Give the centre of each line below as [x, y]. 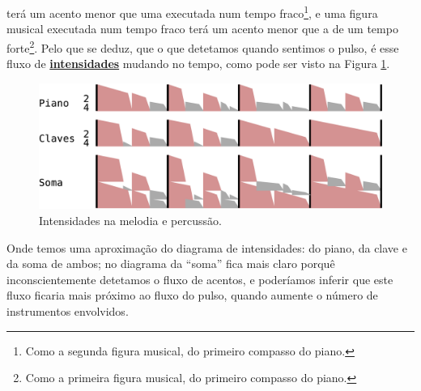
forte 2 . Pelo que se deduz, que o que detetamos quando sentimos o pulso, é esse [203, 46]
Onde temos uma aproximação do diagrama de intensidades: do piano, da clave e [207, 247]
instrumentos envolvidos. [68, 310]
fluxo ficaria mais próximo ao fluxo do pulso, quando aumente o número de [192, 295]
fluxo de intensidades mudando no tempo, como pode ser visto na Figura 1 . [198, 64]
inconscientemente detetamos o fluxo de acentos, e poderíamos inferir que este [200, 279]
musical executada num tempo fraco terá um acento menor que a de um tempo [202, 29]
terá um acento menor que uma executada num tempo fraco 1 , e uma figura [192, 12]
